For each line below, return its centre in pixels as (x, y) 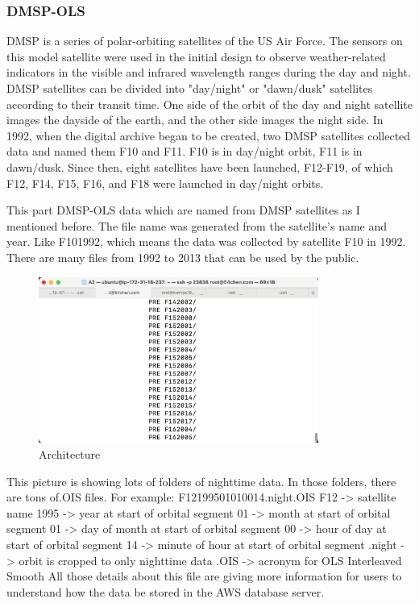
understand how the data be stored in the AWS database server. (166, 591)
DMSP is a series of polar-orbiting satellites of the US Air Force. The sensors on (205, 41)
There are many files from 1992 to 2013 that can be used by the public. (183, 257)
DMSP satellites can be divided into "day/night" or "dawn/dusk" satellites (190, 88)
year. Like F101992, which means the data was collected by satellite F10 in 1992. (206, 241)
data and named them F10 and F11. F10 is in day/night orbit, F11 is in (185, 151)
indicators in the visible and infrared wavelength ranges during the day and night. (209, 72)
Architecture (70, 453)
